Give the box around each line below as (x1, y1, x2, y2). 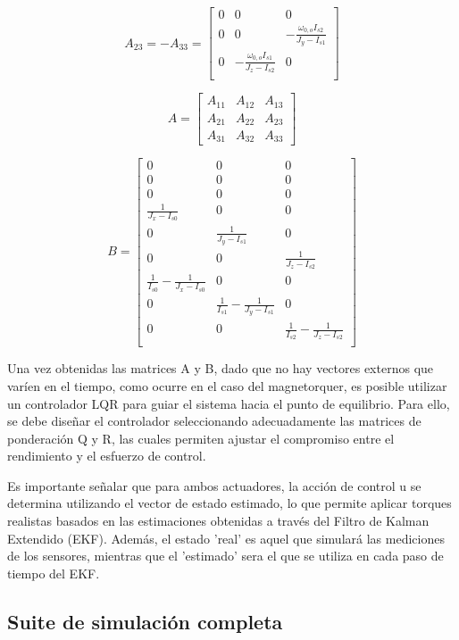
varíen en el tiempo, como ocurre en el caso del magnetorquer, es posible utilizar (7, 376, 447, 395)
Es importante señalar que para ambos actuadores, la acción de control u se (7, 476, 421, 495)
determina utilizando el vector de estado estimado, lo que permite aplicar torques (7, 494, 452, 512)
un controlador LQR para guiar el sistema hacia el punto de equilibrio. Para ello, (7, 394, 450, 412)
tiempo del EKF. (7, 563, 100, 582)
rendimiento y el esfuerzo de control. (7, 446, 206, 465)
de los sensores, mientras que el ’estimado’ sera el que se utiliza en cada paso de (7, 546, 444, 565)
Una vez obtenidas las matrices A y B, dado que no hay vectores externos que (7, 359, 434, 378)
